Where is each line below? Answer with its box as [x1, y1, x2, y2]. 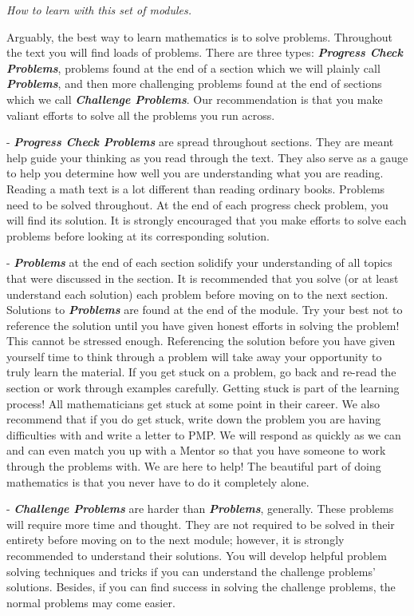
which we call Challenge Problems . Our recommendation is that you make [6, 90, 383, 107]
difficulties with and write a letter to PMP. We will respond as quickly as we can [6, 426, 401, 443]
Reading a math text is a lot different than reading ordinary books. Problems [6, 180, 385, 197]
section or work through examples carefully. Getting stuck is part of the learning [6, 380, 400, 396]
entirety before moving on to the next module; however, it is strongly [6, 531, 345, 548]
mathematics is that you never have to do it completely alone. [6, 473, 310, 490]
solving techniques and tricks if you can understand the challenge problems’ [6, 562, 376, 579]
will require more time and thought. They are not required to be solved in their [6, 515, 395, 532]
